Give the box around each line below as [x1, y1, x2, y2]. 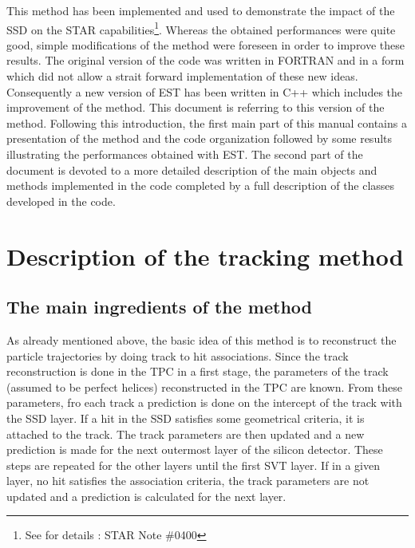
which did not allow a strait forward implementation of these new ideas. [6, 68, 358, 85]
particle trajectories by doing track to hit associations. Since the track [6, 347, 349, 364]
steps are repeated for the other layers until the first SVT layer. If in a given [6, 456, 381, 473]
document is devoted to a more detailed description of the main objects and [6, 161, 377, 178]
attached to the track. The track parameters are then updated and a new [6, 425, 365, 442]
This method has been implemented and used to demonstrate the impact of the [6, 2, 395, 18]
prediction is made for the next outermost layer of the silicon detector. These [6, 441, 383, 458]
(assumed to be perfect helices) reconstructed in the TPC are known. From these [6, 378, 402, 395]
